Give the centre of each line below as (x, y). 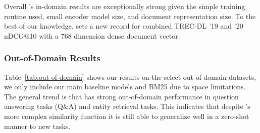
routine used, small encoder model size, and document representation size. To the (130, 16)
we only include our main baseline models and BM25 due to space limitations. (125, 87)
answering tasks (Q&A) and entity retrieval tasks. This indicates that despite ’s (127, 106)
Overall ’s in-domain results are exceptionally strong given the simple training (125, 6)
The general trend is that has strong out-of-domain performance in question (121, 96)
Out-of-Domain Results (52, 58)
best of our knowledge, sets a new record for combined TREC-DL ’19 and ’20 (124, 26)
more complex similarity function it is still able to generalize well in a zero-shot (127, 116)
